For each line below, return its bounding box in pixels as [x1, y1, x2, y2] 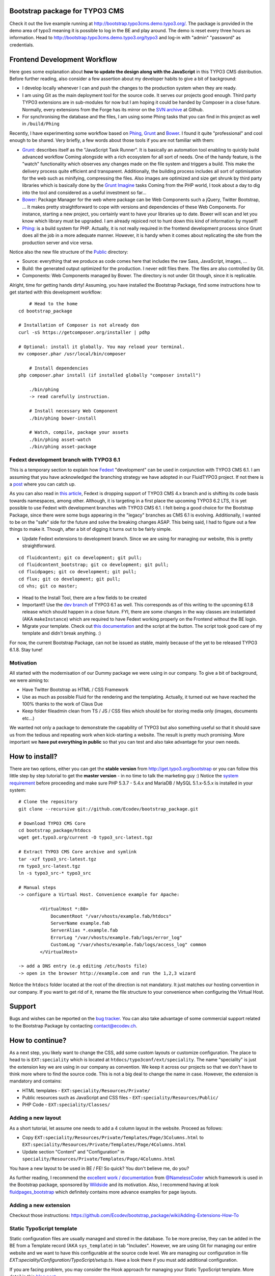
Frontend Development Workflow [9, 55, 117, 64]
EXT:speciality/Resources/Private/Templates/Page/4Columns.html [22, 1142, 186, 1148]
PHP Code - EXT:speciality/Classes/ [22, 1101, 111, 1108]
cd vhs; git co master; [18, 583, 78, 589]
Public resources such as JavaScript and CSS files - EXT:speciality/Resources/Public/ [22, 1095, 218, 1101]
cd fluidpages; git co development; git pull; [18, 569, 137, 575]
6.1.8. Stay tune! [9, 647, 43, 653]
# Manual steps [18, 885, 57, 891]
